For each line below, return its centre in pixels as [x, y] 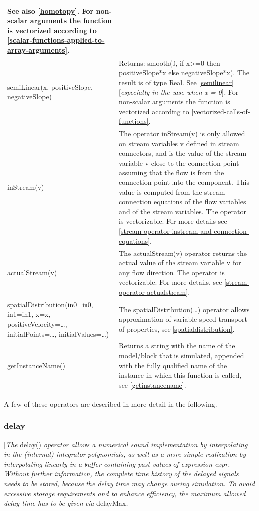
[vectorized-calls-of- [221, 111]
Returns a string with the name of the [177, 346]
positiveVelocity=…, [37, 323]
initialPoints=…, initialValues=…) [58, 333]
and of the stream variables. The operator [182, 211]
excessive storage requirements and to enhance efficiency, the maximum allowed [125, 493]
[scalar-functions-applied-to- [56, 40]
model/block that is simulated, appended [181, 355]
